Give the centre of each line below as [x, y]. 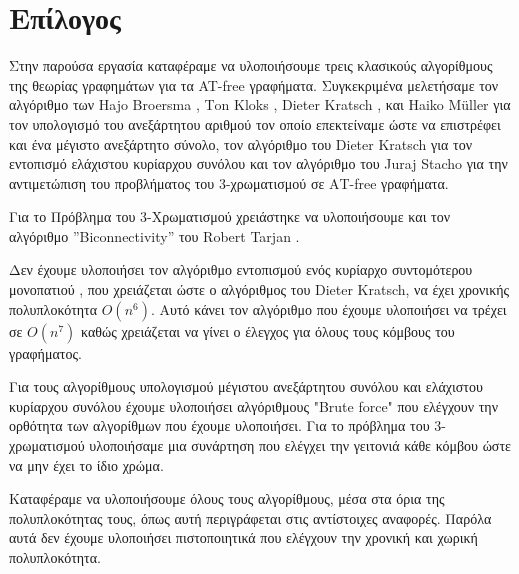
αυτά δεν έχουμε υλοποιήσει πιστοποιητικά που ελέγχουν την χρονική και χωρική [243, 537]
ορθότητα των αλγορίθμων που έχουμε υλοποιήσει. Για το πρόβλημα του [219, 425]
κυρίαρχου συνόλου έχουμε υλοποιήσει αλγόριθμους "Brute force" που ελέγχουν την [254, 405]
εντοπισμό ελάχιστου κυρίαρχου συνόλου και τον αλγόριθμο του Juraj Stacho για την [258, 163]
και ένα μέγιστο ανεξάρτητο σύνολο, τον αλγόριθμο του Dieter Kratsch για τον [240, 143]
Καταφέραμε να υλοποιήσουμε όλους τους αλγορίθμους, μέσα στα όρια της [227, 498]
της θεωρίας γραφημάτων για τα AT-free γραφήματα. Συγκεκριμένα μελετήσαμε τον [254, 84]
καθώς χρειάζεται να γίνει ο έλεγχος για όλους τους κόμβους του [268, 330]
